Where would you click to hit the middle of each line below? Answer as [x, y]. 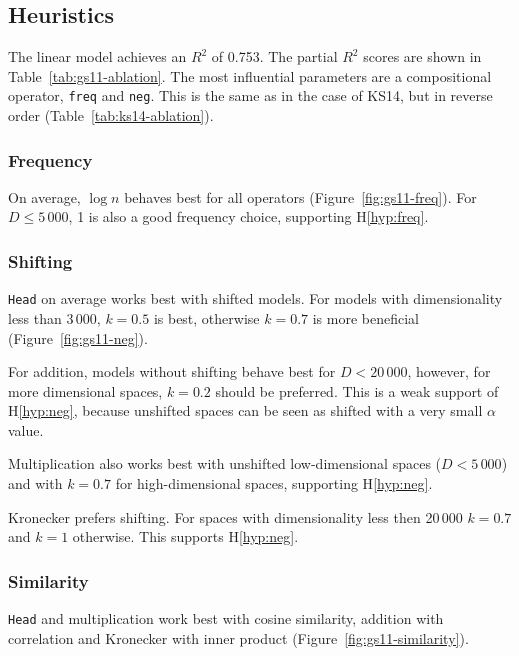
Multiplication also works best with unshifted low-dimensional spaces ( [225, 463]
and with [35, 483]
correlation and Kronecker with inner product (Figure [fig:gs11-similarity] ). [238, 637]
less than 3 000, [54, 317]
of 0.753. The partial [274, 56]
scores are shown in [422, 56]
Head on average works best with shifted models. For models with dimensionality [255, 298]
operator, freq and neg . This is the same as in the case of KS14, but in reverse [250, 95]
